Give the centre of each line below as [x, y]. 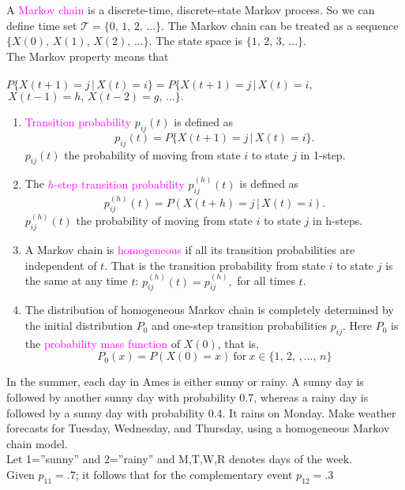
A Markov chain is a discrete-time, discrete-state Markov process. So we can [191, 9]
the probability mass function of [103, 343]
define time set [42, 25]
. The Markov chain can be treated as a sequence [280, 25]
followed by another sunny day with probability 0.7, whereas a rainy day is [187, 397]
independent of [61, 265]
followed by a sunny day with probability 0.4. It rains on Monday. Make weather [201, 412]
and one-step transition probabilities [240, 325]
